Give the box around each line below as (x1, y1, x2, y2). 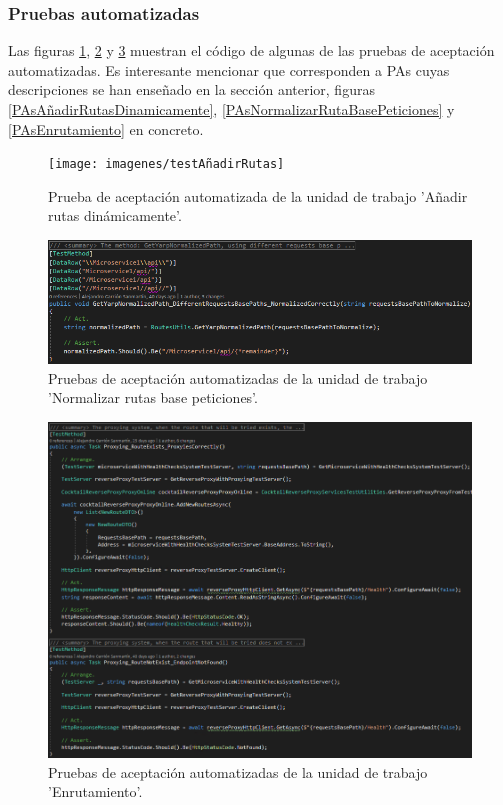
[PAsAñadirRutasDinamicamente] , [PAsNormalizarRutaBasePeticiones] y (8, 99, 455, 119)
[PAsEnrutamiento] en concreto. (8, 118, 204, 139)
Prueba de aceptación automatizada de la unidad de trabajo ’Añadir (48, 185, 468, 206)
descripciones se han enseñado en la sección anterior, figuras (8, 79, 375, 100)
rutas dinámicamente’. (48, 205, 182, 226)
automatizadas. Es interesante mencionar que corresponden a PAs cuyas (8, 59, 450, 80)
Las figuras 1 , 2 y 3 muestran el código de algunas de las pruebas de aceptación (8, 40, 495, 61)
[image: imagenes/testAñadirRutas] (48, 157, 285, 172)
